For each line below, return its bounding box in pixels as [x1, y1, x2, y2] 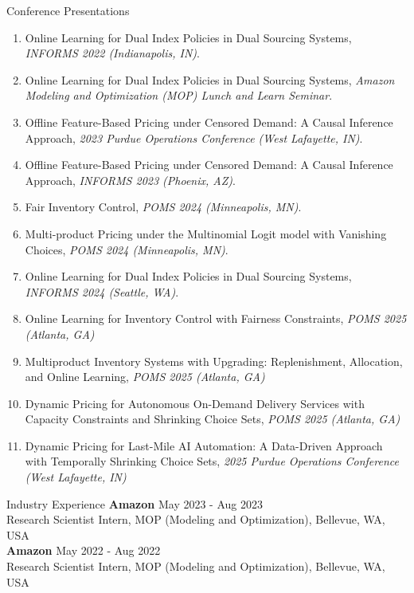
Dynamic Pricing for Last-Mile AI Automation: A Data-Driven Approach [25, 437, 383, 454]
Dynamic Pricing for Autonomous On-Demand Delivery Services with [25, 395, 365, 411]
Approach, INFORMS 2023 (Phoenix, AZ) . [25, 171, 236, 188]
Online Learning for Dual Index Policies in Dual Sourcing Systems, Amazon [25, 71, 395, 88]
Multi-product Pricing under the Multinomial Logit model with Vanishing [25, 225, 387, 242]
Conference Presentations [6, 2, 130, 18]
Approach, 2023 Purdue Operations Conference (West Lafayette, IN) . [25, 129, 363, 146]
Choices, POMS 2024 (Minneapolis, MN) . [25, 241, 228, 257]
